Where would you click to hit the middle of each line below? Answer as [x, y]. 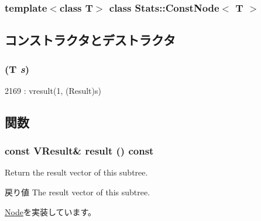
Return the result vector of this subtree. [76, 172]
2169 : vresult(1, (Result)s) [53, 90]
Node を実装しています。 [51, 211]
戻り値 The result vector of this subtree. [78, 192]
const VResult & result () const [79, 151]
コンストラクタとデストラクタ [90, 40]
